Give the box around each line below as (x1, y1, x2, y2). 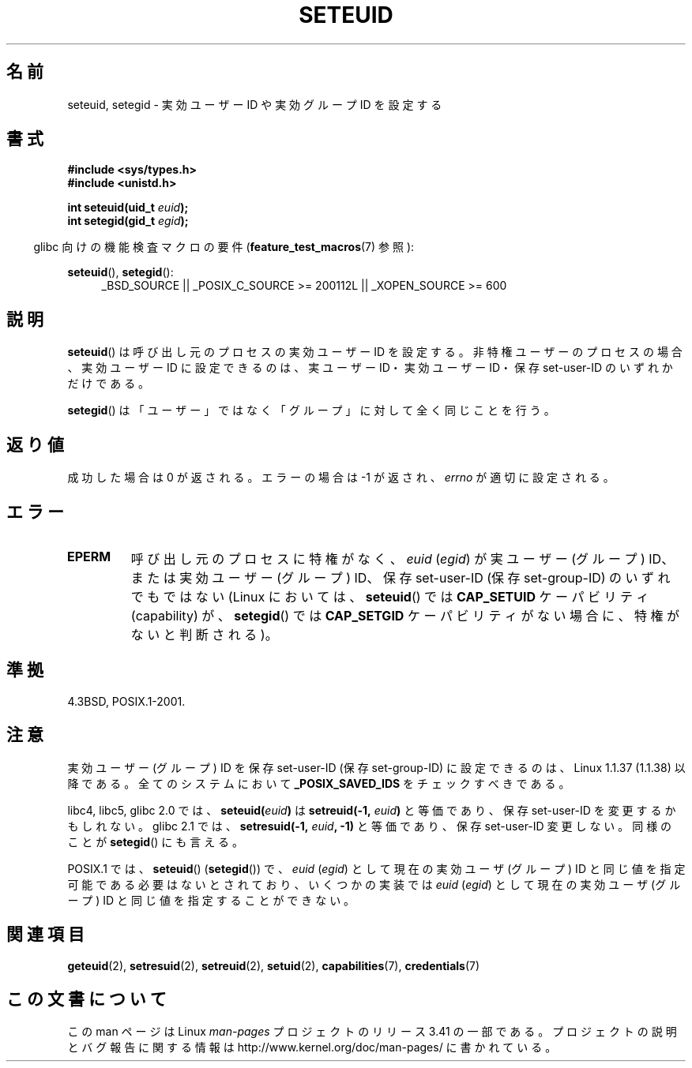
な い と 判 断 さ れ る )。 (130, 626, 278, 643)
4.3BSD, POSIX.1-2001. (67, 694, 186, 708)
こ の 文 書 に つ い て (6, 988, 167, 1009)
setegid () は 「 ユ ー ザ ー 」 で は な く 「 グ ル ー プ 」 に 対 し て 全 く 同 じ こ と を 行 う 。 (67, 403, 555, 418)
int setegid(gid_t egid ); (67, 214, 189, 228)
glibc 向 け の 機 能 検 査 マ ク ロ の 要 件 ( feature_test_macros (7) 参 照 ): (33, 240, 415, 254)
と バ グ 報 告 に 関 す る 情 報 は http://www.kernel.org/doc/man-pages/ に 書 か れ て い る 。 (67, 1040, 557, 1055)
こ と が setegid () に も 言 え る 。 (67, 834, 244, 849)
